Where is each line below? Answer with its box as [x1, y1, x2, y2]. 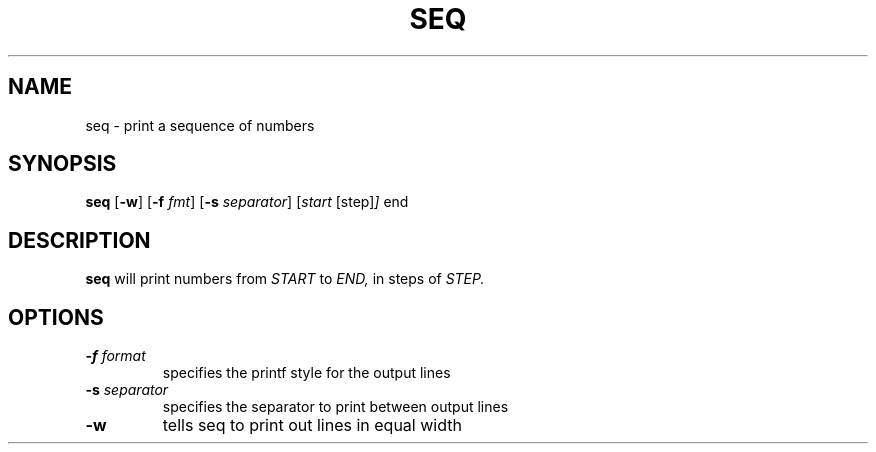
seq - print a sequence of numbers [85, 116, 315, 134]
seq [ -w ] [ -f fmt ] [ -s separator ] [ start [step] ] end [85, 193, 409, 211]
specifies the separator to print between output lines [162, 398, 509, 416]
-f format [85, 347, 146, 365]
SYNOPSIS [8, 151, 117, 177]
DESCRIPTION [8, 227, 151, 253]
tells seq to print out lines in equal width [162, 415, 462, 436]
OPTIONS [8, 304, 104, 330]
